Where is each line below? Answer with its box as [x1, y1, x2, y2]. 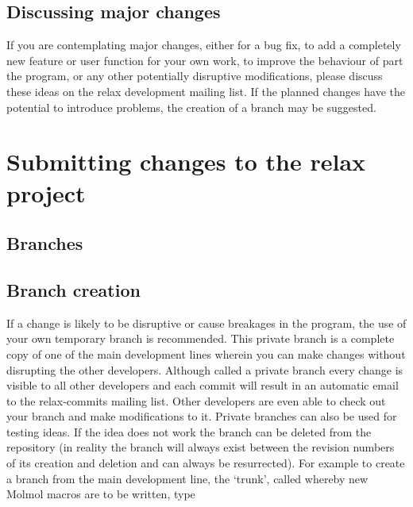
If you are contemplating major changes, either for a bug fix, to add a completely [6, 36, 401, 53]
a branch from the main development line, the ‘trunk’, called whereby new [6, 470, 369, 486]
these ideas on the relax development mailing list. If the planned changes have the [6, 83, 405, 99]
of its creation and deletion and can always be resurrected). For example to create [6, 455, 405, 471]
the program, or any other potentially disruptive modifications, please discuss [6, 67, 383, 84]
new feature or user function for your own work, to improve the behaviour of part [6, 52, 403, 68]
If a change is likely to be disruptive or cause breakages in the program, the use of [6, 314, 407, 331]
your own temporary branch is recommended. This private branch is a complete [6, 330, 395, 347]
